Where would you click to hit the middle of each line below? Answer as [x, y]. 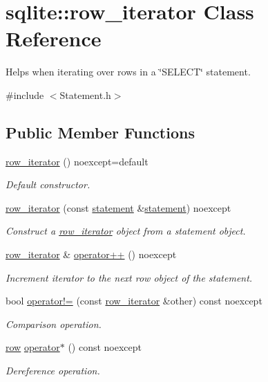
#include [25, 94]
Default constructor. [48, 184]
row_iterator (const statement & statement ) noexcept [118, 207]
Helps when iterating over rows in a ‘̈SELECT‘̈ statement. [128, 72]
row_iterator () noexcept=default [77, 161]
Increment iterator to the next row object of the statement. [129, 277]
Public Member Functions [100, 132]
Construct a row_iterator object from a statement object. [126, 231]
